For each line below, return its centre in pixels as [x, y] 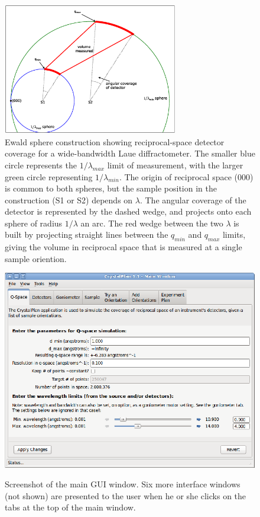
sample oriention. [36, 258]
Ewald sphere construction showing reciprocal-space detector [115, 141]
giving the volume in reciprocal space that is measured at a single [123, 247]
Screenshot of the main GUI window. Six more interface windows [123, 484]
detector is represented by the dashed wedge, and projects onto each [128, 211]
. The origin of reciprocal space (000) [186, 176]
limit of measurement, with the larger [175, 165]
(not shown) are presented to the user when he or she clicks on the [126, 495]
